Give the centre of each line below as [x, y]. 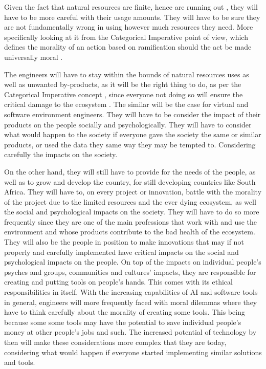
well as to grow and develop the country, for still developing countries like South [130, 181]
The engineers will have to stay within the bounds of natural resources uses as [127, 74]
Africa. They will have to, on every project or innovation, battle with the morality [133, 192]
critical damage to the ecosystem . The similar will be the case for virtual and [126, 104]
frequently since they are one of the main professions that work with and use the [131, 221]
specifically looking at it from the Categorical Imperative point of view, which [126, 37]
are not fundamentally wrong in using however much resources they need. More [129, 27]
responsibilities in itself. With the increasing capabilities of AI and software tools [131, 292]
